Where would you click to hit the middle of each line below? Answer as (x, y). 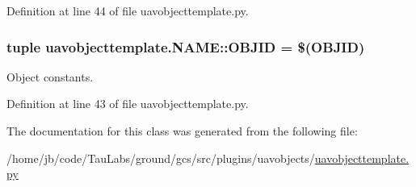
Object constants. (50, 76)
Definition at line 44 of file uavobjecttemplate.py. (128, 10)
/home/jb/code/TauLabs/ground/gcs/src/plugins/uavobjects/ (161, 158)
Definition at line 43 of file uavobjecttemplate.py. (128, 104)
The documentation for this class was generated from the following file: (182, 131)
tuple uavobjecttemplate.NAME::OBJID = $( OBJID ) (186, 46)
